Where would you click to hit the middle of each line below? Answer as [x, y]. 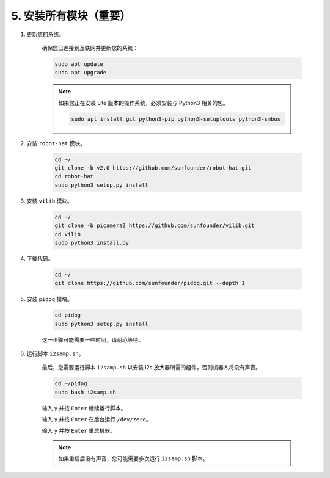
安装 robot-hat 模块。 [56, 143]
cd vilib [68, 234]
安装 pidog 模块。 [50, 299]
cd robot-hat [74, 176]
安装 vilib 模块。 [50, 201]
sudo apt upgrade [81, 73]
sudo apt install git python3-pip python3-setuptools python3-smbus [176, 119]
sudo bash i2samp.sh [85, 392]
